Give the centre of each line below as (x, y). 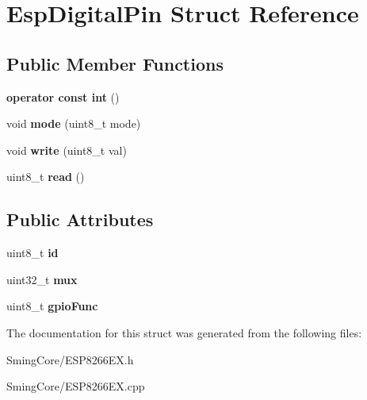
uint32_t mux (42, 279)
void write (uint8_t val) (67, 150)
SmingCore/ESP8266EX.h (70, 359)
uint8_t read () (46, 177)
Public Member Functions (115, 63)
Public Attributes (80, 219)
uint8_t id (32, 253)
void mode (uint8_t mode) (74, 123)
